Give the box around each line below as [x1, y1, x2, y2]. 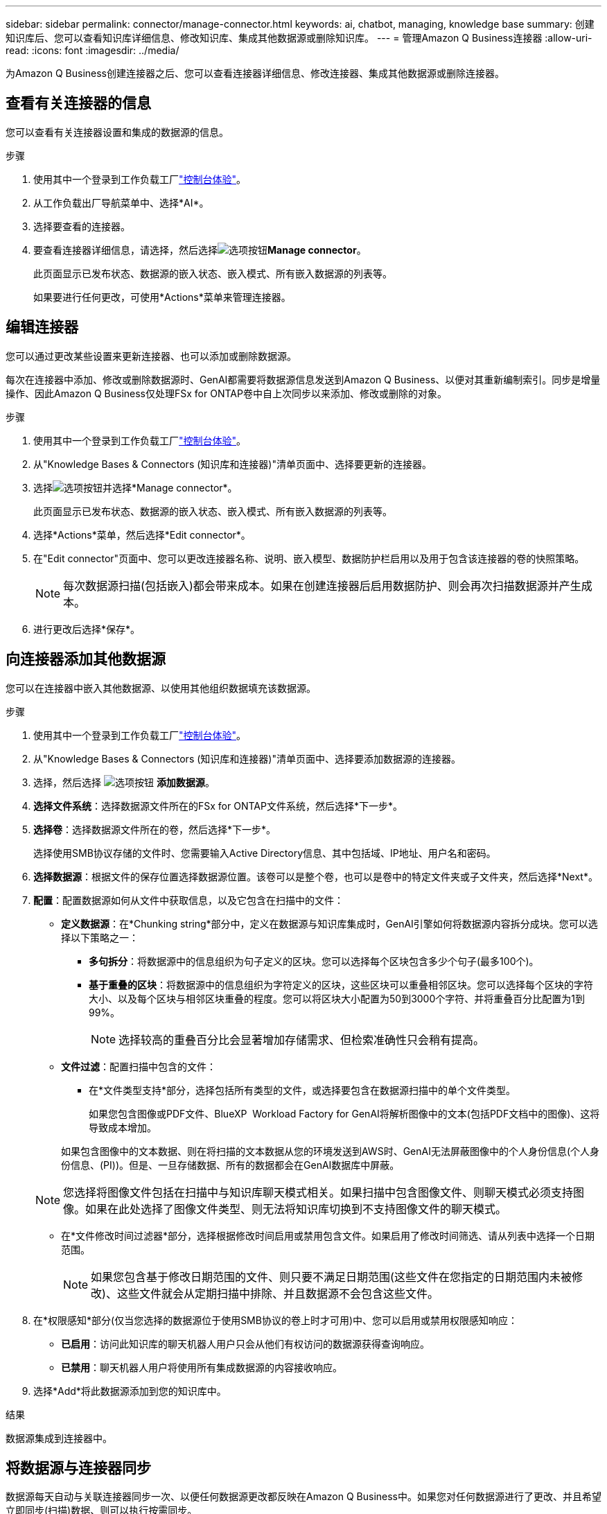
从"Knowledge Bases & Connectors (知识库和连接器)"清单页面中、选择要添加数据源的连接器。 [33, 752, 461, 765]
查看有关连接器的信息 [6, 94, 151, 112]
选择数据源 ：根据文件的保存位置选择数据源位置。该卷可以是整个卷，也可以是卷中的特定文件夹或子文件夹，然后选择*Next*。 [33, 870, 598, 882]
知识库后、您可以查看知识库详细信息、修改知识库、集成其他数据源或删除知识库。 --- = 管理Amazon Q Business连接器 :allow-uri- [6, 32, 592, 44]
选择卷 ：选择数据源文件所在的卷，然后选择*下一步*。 [33, 823, 276, 835]
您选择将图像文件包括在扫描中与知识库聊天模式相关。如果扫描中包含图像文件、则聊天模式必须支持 [63, 1185, 574, 1199]
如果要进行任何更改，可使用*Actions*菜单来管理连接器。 [33, 290, 291, 303]
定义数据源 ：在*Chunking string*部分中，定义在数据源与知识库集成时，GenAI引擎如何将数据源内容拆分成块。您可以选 [61, 917, 598, 930]
